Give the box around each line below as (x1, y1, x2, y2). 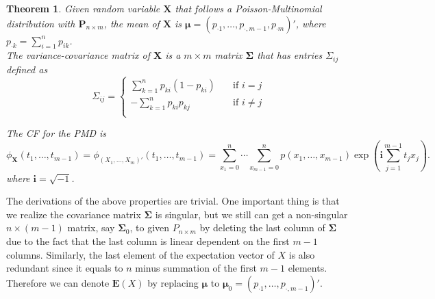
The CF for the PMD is (6, 126, 107, 140)
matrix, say (67, 220, 115, 235)
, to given (129, 220, 170, 235)
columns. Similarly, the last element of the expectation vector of (6, 247, 275, 261)
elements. (288, 261, 327, 275)
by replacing (147, 275, 199, 289)
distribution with (6, 16, 75, 30)
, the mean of (103, 16, 160, 30)
